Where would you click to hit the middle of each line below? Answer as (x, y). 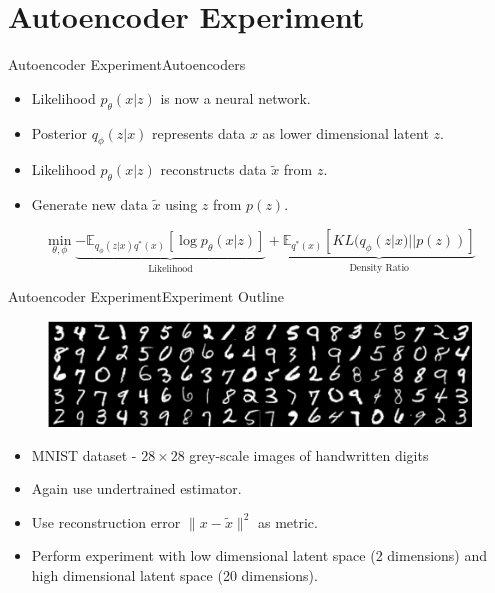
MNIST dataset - (84, 454)
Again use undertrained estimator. (136, 488)
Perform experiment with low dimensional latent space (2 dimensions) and (259, 555)
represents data (199, 132)
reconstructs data (213, 169)
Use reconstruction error (106, 521)
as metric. (287, 521)
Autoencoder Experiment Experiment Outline (146, 296)
